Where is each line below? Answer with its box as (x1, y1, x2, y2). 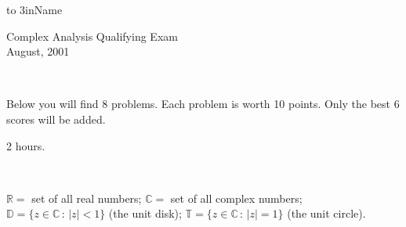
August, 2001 (6, 43, 70, 59)
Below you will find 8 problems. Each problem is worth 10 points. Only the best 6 (6, 95, 400, 112)
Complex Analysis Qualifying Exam (6, 27, 178, 44)
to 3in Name (6, 2, 63, 17)
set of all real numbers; (31, 189, 142, 206)
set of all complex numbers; (170, 189, 303, 206)
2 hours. (6, 137, 45, 153)
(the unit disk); (108, 205, 182, 222)
